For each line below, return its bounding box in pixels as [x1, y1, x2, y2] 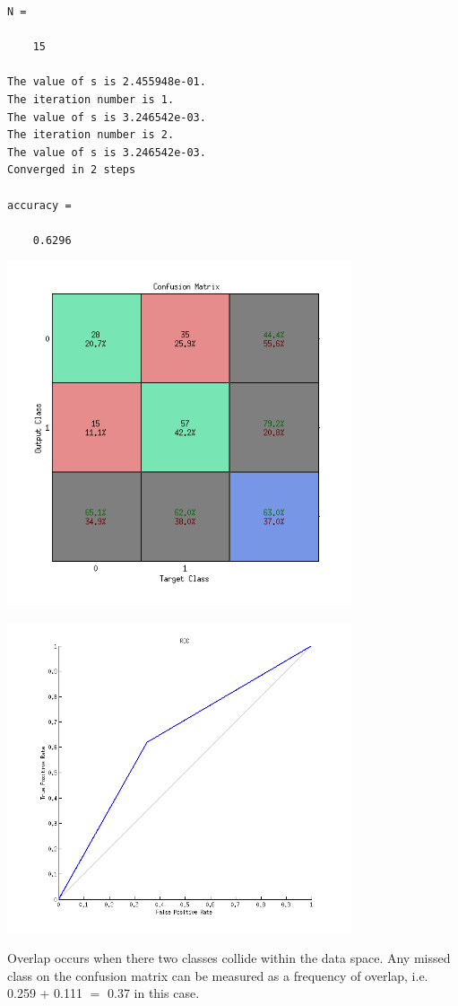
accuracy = [7, 198, 72, 212]
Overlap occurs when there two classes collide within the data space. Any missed [7, 949, 451, 967]
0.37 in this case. [107, 984, 200, 1002]
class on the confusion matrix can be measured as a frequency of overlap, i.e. [7, 966, 428, 984]
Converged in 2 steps [7, 163, 136, 177]
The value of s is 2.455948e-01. [7, 75, 206, 89]
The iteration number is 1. [7, 92, 175, 106]
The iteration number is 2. [7, 128, 175, 142]
